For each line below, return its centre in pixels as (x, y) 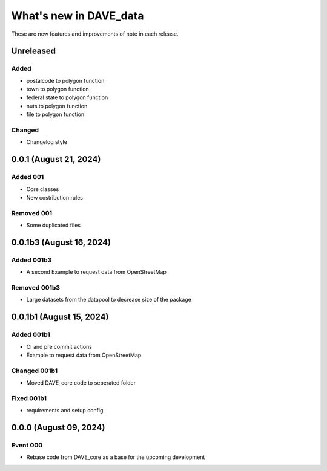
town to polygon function (58, 89)
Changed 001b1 (35, 371)
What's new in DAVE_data (78, 16)
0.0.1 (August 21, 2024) (56, 159)
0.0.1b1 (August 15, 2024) (60, 317)
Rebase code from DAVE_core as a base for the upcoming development (116, 457)
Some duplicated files (54, 225)
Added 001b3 (31, 260)
